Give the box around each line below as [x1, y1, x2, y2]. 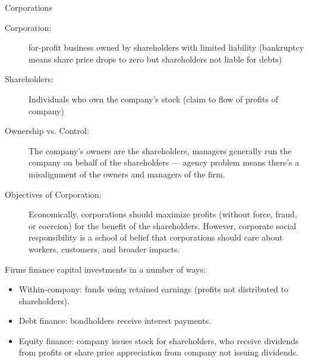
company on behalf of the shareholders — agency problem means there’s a [29, 156, 299, 168]
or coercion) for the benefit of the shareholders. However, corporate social [29, 219, 297, 232]
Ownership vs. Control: [5, 124, 89, 137]
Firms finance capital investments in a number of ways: [5, 263, 206, 275]
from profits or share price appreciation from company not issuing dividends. [18, 346, 298, 358]
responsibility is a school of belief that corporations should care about [29, 231, 283, 244]
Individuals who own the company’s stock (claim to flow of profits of [29, 92, 278, 105]
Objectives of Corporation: [5, 188, 102, 200]
